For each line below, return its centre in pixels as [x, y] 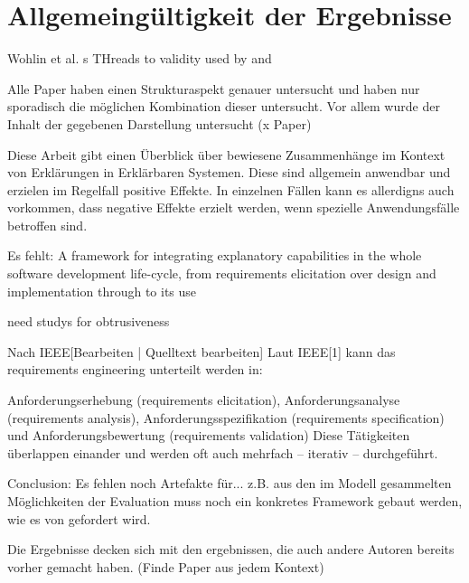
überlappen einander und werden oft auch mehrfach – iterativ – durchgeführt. [223, 452]
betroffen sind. [47, 225]
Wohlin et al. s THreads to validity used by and [140, 58]
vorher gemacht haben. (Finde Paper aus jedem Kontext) [166, 566]
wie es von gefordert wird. [79, 518]
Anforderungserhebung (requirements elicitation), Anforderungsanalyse [204, 400]
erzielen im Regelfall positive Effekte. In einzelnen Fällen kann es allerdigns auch [231, 189]
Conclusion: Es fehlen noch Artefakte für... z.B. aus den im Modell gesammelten [230, 483]
